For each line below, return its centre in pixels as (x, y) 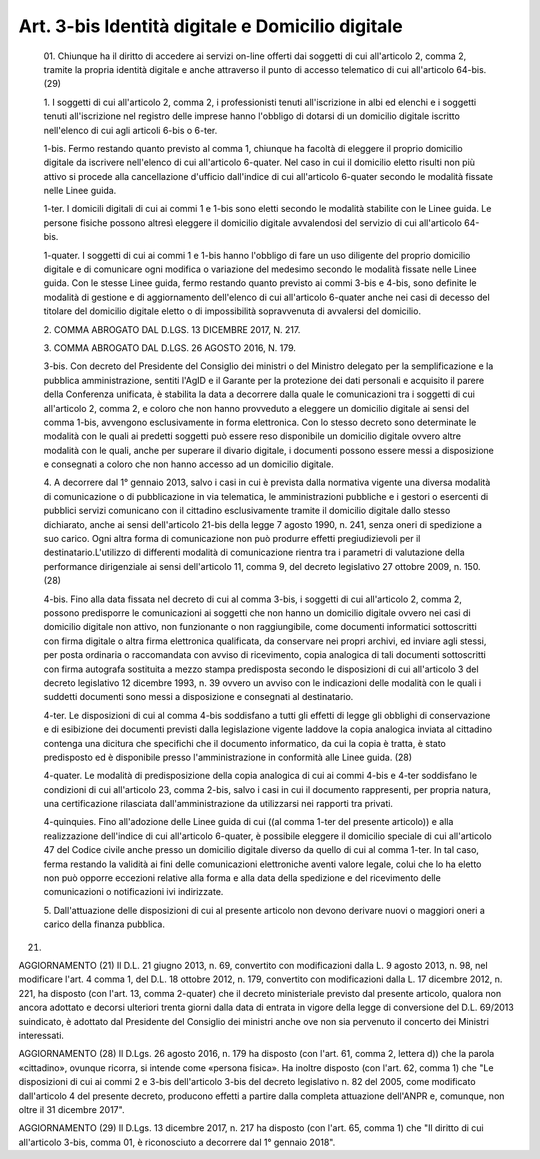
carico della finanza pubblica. (104, 924)
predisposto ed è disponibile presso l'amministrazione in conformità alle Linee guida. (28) (228, 757)
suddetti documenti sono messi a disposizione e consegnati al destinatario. (198, 697)
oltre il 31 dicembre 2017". (71, 1109)
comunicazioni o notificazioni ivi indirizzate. (133, 892)
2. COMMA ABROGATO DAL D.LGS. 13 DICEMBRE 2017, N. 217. (172, 329)
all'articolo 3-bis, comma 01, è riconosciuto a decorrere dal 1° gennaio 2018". (177, 1142)
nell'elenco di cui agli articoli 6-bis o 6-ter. (130, 130)
